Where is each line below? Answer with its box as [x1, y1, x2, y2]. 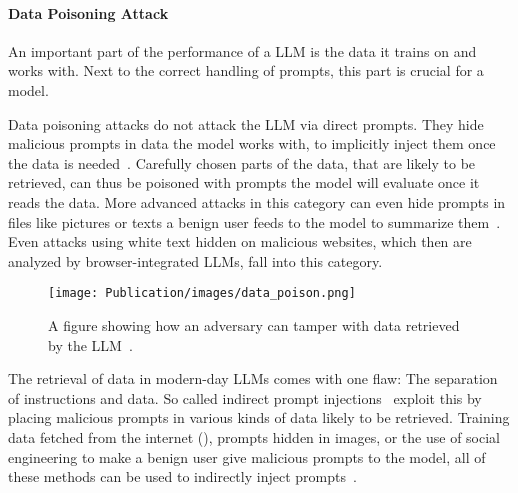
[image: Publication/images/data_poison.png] [48, 286, 356, 301]
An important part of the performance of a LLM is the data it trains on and [8, 40, 477, 61]
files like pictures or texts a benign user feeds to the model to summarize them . [8, 211, 501, 232]
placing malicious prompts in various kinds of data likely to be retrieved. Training [8, 407, 510, 428]
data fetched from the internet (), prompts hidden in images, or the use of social [8, 426, 501, 447]
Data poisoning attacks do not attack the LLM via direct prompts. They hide [8, 113, 484, 134]
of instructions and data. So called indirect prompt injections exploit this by [8, 387, 482, 408]
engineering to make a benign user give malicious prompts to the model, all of [8, 446, 486, 467]
